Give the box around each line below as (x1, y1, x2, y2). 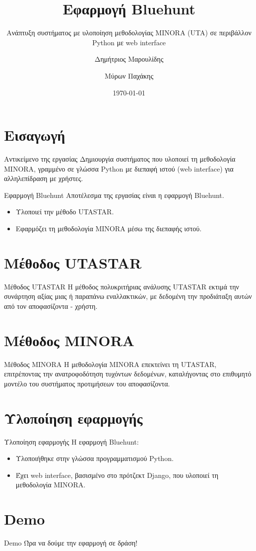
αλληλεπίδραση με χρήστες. (4, 173, 83, 184)
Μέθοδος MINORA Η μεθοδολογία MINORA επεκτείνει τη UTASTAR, (4, 359, 217, 369)
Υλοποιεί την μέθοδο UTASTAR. (15, 206, 114, 217)
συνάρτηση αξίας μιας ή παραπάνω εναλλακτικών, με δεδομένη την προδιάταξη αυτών (4, 291, 252, 301)
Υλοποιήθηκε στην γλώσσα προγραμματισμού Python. (15, 453, 174, 463)
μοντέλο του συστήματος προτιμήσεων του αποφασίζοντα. (4, 378, 170, 388)
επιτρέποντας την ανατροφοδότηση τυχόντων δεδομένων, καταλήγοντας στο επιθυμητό (4, 368, 252, 379)
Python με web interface (92, 37, 166, 47)
